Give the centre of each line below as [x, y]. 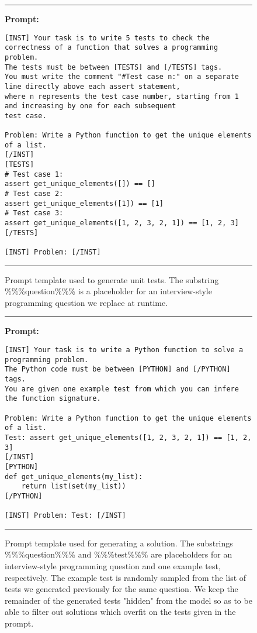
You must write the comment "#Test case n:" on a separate [122, 77]
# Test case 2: [34, 194]
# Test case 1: [34, 174]
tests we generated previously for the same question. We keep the [121, 589]
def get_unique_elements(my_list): [74, 477]
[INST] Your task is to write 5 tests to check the [107, 38]
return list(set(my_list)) [74, 486]
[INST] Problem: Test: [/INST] [65, 516]
